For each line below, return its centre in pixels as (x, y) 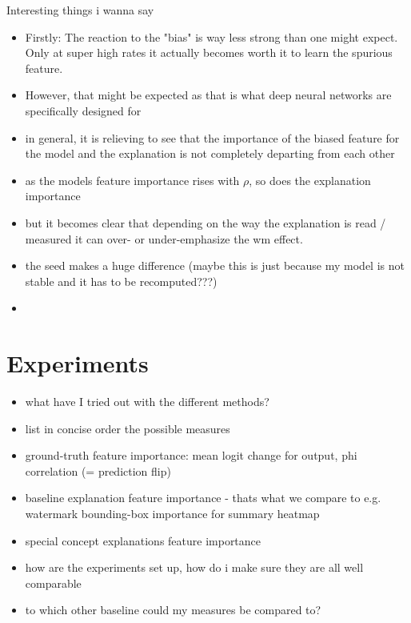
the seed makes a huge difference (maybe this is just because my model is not (215, 265)
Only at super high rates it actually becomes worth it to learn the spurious (209, 52)
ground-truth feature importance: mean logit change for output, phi (191, 455)
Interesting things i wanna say (80, 10)
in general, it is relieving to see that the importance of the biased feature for (212, 137)
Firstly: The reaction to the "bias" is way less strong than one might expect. (211, 36)
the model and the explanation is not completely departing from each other (210, 153)
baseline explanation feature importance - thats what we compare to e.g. (203, 498)
